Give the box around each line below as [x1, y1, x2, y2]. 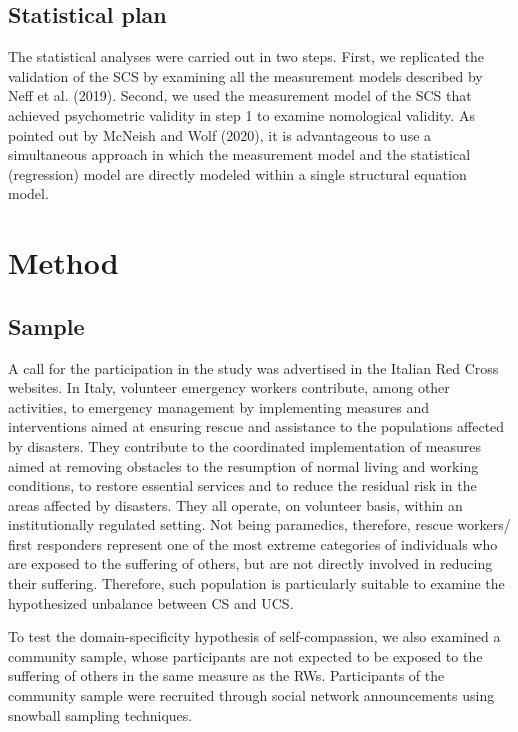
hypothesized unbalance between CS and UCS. [8, 592, 294, 613]
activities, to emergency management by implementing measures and [8, 396, 430, 417]
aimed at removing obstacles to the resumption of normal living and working [8, 455, 479, 476]
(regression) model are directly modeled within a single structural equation [8, 163, 467, 184]
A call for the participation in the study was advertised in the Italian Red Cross [8, 357, 499, 378]
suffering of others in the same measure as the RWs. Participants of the [8, 665, 445, 686]
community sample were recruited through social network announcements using [8, 685, 495, 706]
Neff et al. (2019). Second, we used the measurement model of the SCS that [8, 85, 472, 106]
